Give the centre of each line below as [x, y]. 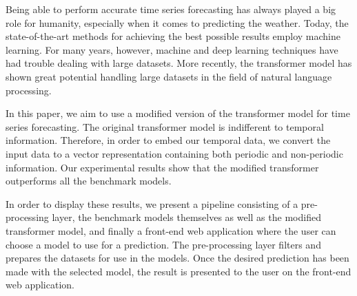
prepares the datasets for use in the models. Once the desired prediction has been [177, 258]
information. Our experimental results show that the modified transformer [162, 167]
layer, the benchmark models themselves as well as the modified [186, 217]
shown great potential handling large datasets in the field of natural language [169, 76]
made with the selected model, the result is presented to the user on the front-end [178, 271]
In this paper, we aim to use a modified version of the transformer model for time [178, 113]
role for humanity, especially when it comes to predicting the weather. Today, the [177, 22]
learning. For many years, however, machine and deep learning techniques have [172, 49]
